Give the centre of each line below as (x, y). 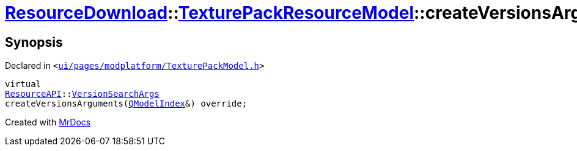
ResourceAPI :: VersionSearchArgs (82, 94)
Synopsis (34, 42)
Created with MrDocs (48, 122)
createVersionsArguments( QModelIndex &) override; (126, 104)
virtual (23, 84)
